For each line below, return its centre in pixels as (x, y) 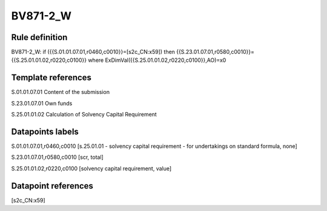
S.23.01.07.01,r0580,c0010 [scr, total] (58, 157)
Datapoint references (52, 186)
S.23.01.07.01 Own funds (42, 103)
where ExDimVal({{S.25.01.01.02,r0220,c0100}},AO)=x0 (157, 60)
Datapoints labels (45, 131)
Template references (51, 78)
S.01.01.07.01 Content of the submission (61, 92)
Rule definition (39, 37)
